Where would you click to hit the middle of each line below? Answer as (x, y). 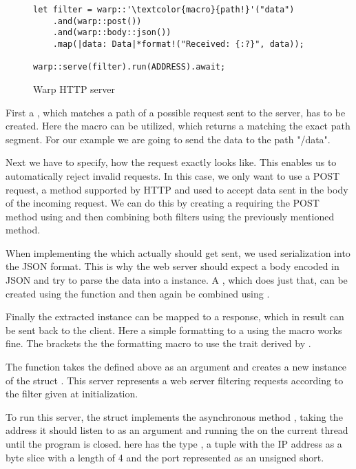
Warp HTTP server (74, 88)
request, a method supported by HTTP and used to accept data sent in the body (177, 189)
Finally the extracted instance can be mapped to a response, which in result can (175, 316)
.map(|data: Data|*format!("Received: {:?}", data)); (178, 44)
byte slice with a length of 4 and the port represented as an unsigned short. (165, 457)
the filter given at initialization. (72, 394)
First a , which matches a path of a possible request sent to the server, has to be (176, 112)
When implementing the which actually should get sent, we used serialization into (178, 252)
